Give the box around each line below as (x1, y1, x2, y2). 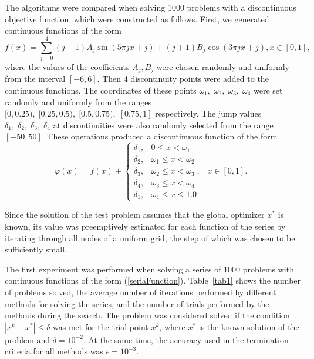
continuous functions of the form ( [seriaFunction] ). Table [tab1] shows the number (5, 274, 301, 287)
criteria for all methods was (5, 345, 103, 357)
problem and (5, 333, 50, 345)
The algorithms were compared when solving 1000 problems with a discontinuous (5, 1, 296, 13)
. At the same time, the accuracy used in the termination (83, 333, 289, 345)
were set (254, 84, 283, 96)
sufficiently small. (5, 243, 67, 255)
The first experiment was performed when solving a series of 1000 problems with (5, 262, 294, 275)
